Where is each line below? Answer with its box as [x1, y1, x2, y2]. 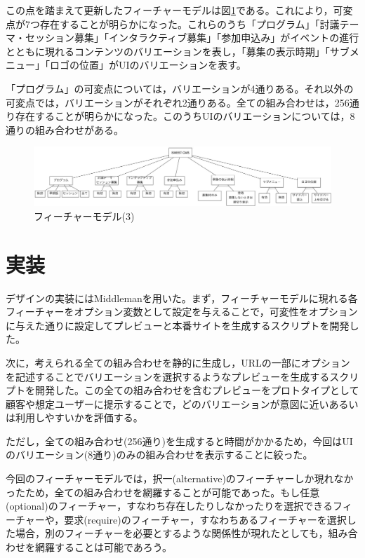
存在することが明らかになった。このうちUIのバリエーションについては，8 [15, 109, 355, 123]
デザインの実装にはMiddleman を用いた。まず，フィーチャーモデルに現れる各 [6, 290, 358, 305]
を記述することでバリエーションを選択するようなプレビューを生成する [6, 369, 330, 383]
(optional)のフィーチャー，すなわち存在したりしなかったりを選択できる [6, 498, 333, 513]
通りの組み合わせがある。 [6, 122, 124, 137]
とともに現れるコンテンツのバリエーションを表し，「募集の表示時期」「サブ [6, 43, 350, 58]
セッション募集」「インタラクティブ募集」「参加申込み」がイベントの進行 [25, 30, 359, 45]
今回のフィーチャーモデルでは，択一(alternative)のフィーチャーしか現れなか [6, 471, 354, 486]
